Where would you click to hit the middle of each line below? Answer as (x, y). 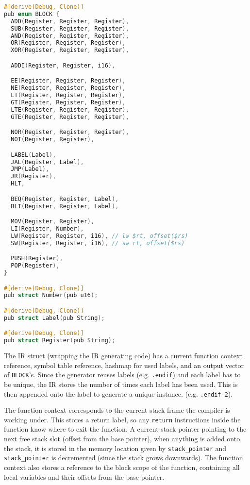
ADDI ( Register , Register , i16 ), (63, 65)
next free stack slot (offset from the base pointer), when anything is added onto (122, 438)
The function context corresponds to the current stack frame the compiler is (117, 410)
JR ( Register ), (33, 176)
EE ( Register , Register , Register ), (68, 81)
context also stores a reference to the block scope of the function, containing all (122, 467)
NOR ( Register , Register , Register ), (70, 132)
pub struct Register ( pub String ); (60, 341)
